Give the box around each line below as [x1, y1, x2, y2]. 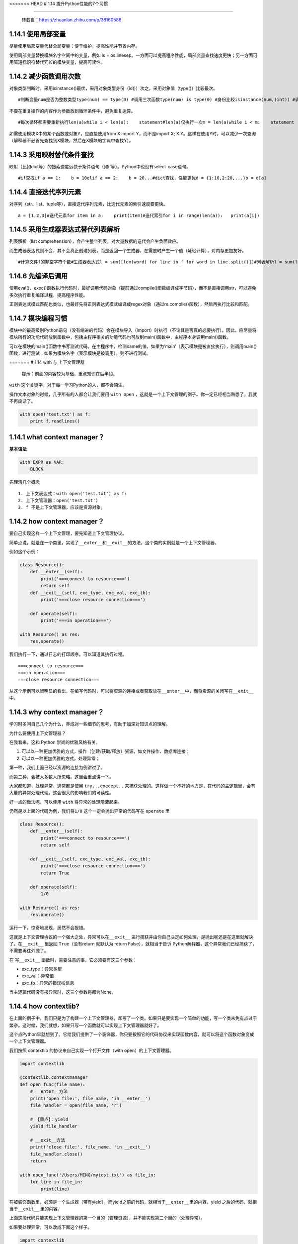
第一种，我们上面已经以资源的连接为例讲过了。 [9, 764, 105, 771]
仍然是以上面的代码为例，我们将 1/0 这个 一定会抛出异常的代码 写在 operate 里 [9, 808, 170, 814]
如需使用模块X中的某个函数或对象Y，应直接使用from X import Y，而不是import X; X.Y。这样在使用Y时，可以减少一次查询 [9, 130, 256, 136]
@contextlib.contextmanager [19, 1075, 88, 1080]
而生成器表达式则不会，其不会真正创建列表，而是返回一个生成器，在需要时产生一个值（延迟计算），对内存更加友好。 [9, 247, 246, 253]
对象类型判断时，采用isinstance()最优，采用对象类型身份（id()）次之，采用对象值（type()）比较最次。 [9, 85, 218, 91]
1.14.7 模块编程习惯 [9, 314, 68, 322]
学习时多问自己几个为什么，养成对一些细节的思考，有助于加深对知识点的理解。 [9, 721, 170, 727]
